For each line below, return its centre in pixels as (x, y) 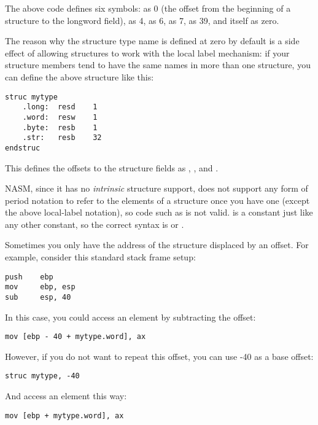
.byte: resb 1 (60, 127)
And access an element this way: (66, 396)
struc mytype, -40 (42, 376)
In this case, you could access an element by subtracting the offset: (130, 317)
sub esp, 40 (38, 297)
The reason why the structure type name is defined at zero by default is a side (152, 41)
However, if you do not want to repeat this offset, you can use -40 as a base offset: (159, 356)
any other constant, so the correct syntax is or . (95, 224)
